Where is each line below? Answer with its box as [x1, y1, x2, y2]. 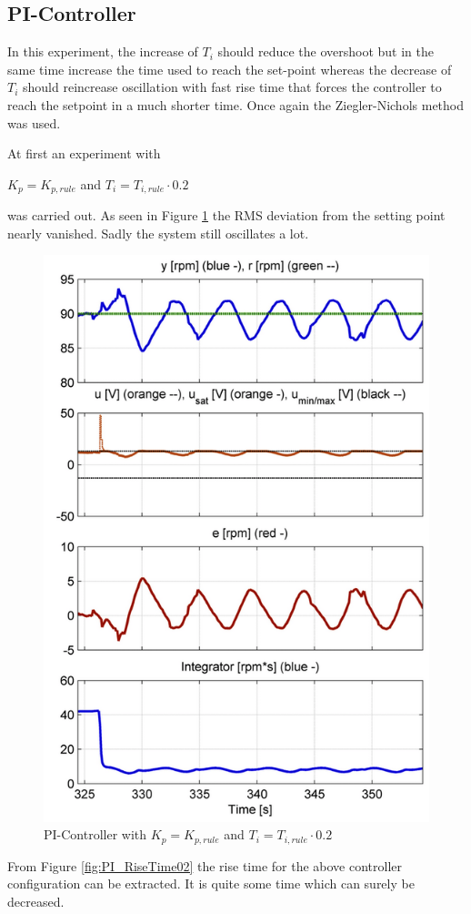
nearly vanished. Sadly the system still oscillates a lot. [7, 223, 309, 242]
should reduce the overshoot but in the [217, 42, 434, 61]
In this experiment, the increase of [7, 42, 198, 61]
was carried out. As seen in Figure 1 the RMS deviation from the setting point [7, 206, 446, 225]
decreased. [7, 892, 65, 911]
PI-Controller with [44, 825, 147, 844]
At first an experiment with [7, 144, 161, 163]
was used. [7, 113, 61, 132]
